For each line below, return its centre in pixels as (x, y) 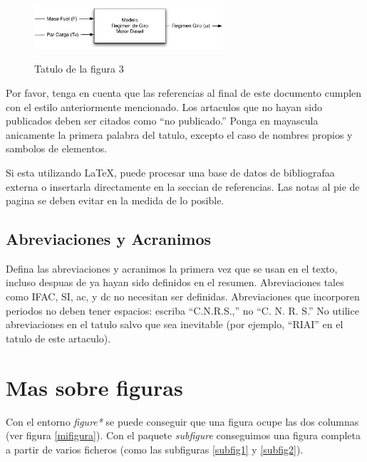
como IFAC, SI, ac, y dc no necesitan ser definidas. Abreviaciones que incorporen (183, 296)
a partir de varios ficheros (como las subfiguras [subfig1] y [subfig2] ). (155, 449)
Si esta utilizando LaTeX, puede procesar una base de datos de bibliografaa (170, 172)
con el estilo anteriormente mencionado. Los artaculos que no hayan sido (164, 106)
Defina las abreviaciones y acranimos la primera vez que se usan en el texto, (172, 268)
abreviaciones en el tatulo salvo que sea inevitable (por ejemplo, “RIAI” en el (175, 324)
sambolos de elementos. (57, 148)
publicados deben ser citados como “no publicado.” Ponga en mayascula (162, 121)
